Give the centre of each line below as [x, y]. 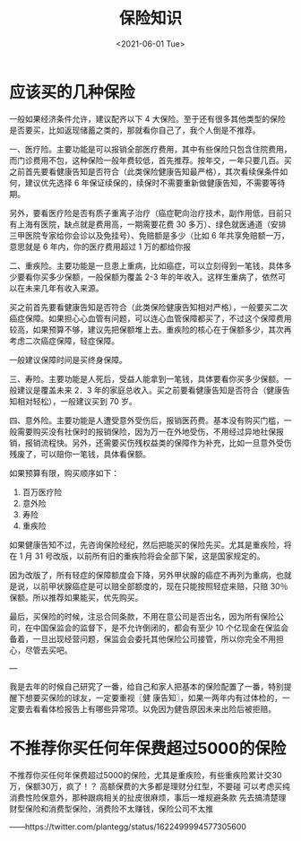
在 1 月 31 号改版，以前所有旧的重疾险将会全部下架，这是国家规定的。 [137, 556]
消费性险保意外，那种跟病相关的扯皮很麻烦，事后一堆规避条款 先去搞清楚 [144, 797]
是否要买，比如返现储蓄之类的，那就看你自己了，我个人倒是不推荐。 [135, 130]
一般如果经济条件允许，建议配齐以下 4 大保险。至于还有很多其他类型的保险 [147, 118]
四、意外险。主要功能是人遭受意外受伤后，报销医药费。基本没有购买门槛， [146, 420]
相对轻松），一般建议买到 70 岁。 [77, 401]
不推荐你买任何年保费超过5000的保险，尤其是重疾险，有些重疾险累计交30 [146, 775]
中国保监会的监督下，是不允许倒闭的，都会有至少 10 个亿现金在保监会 [161, 628]
